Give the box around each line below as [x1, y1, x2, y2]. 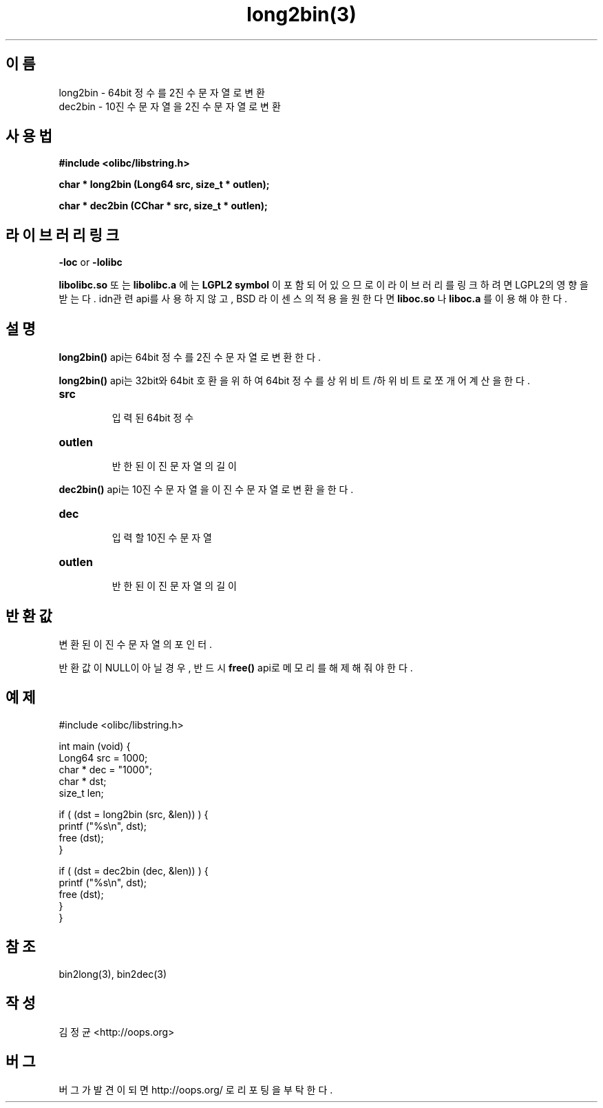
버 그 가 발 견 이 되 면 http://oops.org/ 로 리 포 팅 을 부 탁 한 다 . [59, 1084, 333, 1096]
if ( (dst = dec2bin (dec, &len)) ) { [59, 864, 209, 877]
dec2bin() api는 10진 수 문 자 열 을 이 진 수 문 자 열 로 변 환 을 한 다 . [59, 483, 354, 496]
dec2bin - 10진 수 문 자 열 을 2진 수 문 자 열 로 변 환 [59, 100, 281, 112]
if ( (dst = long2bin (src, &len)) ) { [59, 808, 209, 820]
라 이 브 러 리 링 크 [6, 226, 120, 244]
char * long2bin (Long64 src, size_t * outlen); [59, 178, 270, 191]
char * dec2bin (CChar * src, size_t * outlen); [59, 200, 268, 212]
